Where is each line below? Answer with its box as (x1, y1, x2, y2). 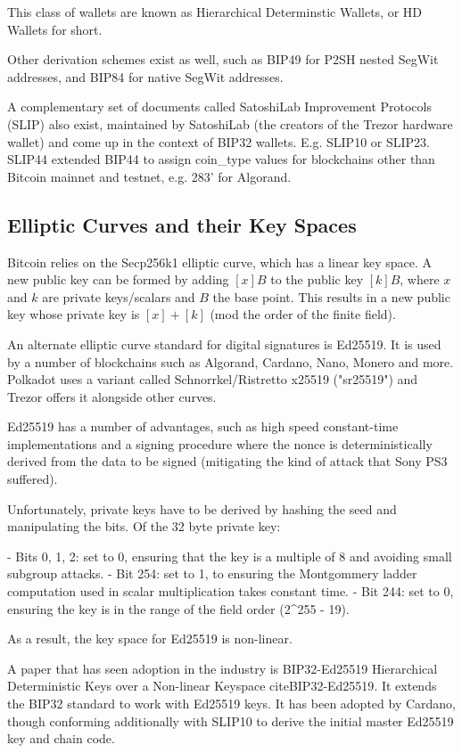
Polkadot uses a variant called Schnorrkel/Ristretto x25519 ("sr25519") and (7, 370, 418, 389)
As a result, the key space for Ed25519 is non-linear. (7, 629, 293, 648)
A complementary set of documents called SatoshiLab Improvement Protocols (7, 97, 432, 116)
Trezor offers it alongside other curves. (7, 387, 217, 405)
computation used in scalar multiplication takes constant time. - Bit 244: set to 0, (7, 582, 454, 601)
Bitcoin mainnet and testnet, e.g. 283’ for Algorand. (7, 167, 292, 185)
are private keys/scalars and (42, 287, 195, 306)
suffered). (7, 470, 58, 488)
